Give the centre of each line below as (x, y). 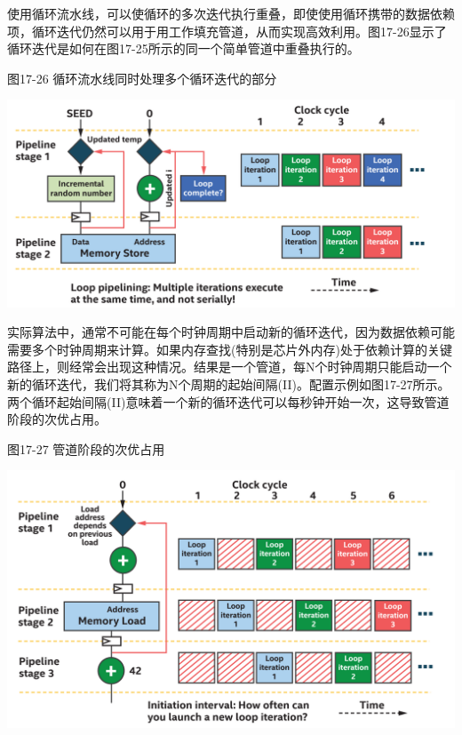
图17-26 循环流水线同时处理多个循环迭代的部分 (142, 78)
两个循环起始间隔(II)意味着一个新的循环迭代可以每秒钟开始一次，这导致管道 (228, 401)
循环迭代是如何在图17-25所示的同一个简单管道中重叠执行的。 (183, 48)
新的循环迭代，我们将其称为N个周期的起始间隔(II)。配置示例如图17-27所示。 (229, 384)
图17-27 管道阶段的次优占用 (86, 448)
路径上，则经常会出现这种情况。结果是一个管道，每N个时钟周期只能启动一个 (230, 367)
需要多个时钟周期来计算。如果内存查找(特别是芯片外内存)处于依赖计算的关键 (230, 349)
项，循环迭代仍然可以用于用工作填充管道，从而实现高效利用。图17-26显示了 (227, 31)
